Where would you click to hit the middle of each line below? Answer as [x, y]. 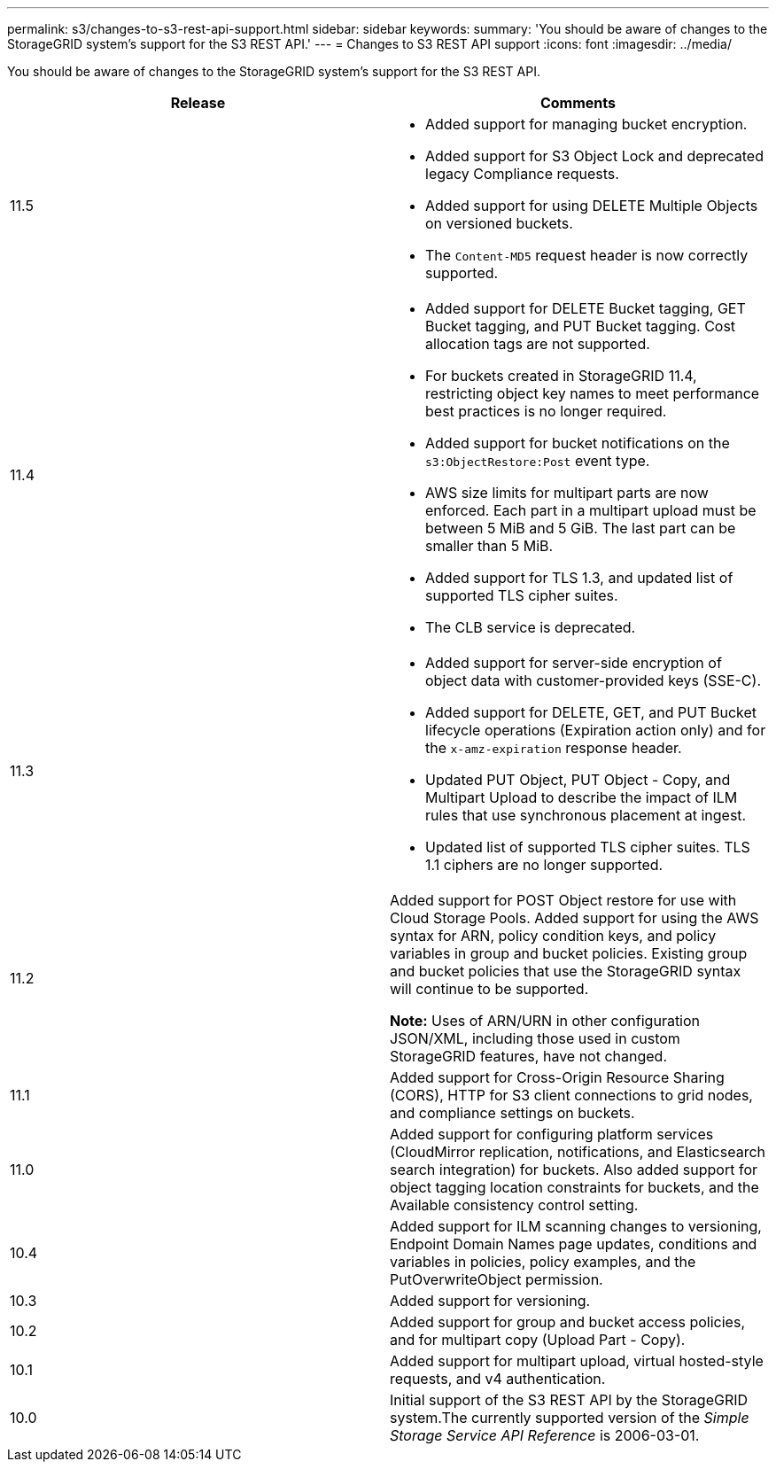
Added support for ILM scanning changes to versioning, [576, 1226]
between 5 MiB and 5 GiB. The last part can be [581, 528]
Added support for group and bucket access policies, [567, 1322]
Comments [578, 103]
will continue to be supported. [489, 989]
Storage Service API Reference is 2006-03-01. [545, 1435]
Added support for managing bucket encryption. [586, 124]
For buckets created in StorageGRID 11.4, [561, 376]
